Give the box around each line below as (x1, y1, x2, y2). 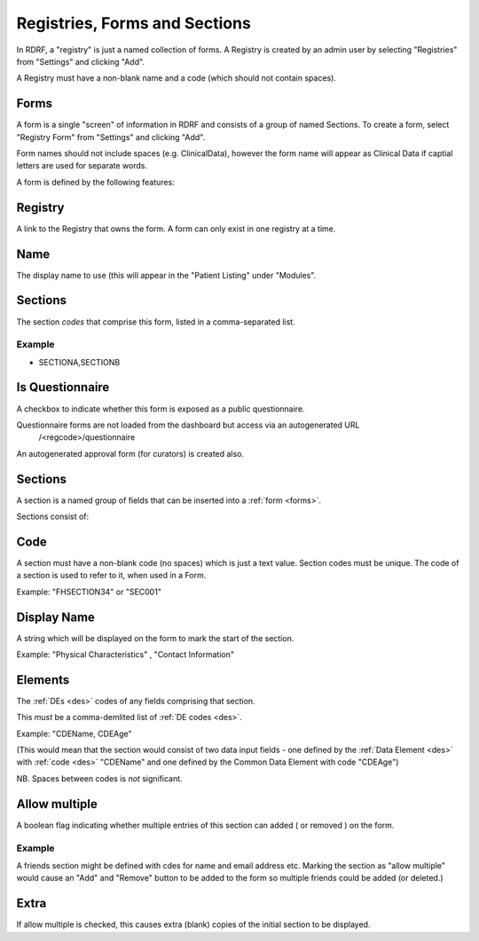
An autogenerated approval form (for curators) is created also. (16, 448, 244, 459)
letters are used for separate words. (16, 161, 148, 171)
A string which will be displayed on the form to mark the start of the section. (16, 632, 294, 643)
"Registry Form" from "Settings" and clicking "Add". (16, 131, 206, 142)
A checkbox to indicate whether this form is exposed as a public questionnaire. (16, 404, 305, 414)
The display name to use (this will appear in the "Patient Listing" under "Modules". (16, 270, 317, 280)
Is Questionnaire (16, 380, 110, 395)
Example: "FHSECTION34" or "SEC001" (16, 586, 161, 597)
